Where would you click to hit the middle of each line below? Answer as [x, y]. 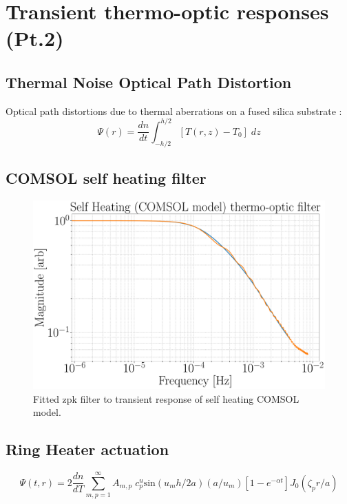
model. [47, 412]
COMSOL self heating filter [106, 178]
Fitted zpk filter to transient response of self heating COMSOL [166, 398]
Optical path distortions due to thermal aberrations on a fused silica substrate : [174, 111]
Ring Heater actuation [87, 449]
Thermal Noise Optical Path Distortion [149, 82]
